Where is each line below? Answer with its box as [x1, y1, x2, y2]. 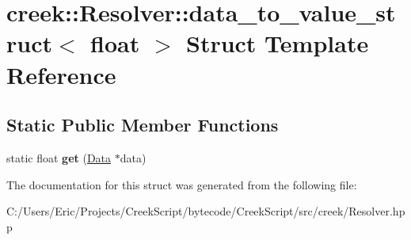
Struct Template [185, 27, 369, 59]
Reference [6, 58, 116, 90]
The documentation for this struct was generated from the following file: [6, 176, 357, 192]
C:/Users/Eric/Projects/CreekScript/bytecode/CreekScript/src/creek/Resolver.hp [6, 203, 405, 219]
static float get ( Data [6, 149, 112, 166]
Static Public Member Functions [6, 112, 279, 137]
